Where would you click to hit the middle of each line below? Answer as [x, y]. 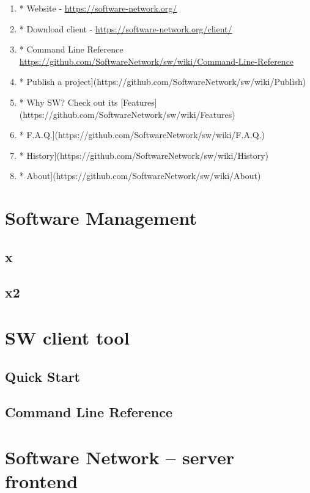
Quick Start [42, 376]
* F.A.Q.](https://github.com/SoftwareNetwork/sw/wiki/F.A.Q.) [142, 135]
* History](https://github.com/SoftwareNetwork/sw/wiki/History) [144, 155]
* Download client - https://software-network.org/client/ [126, 28]
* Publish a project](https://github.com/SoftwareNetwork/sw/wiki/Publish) [163, 82]
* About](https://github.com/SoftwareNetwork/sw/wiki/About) [140, 176]
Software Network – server [120, 457]
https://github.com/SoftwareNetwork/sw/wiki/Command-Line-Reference [157, 61]
